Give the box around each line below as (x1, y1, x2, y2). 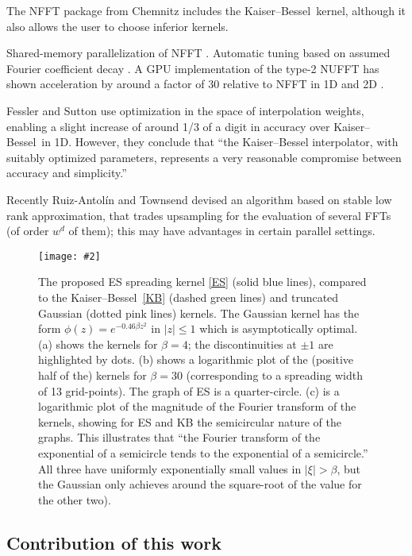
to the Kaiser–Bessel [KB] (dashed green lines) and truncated (38, 288, 339, 305)
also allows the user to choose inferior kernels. (6, 17, 229, 34)
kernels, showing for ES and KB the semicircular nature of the (38, 413, 341, 430)
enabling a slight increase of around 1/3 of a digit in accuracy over (6, 118, 330, 134)
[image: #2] (38, 250, 101, 262)
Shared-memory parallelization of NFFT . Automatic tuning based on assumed (6, 44, 391, 61)
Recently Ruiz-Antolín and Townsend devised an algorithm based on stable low (6, 191, 392, 207)
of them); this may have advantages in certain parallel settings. (68, 222, 375, 239)
